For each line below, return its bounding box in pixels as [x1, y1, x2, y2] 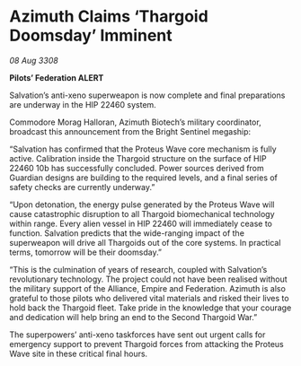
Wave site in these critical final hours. [9, 348, 148, 359]
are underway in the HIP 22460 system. [9, 99, 157, 109]
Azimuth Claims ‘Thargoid [9, 6, 208, 27]
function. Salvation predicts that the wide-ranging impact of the [9, 227, 245, 239]
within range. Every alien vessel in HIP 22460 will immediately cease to [9, 218, 272, 229]
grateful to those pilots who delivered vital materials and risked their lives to [9, 292, 289, 303]
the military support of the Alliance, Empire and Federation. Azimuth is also [9, 283, 286, 293]
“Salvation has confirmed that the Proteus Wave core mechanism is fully [9, 144, 277, 154]
